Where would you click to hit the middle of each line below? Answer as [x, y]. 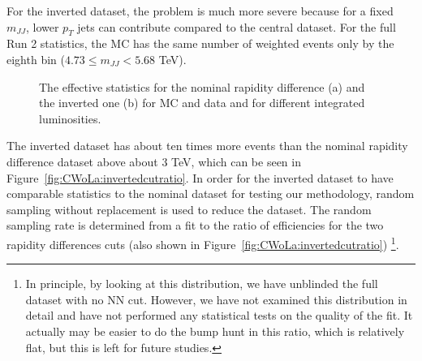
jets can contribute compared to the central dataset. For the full [237, 26]
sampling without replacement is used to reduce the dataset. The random [189, 209]
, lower [42, 26]
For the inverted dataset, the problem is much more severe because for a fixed [200, 11]
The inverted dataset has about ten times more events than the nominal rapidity [207, 146]
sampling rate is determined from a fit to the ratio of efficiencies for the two [195, 225]
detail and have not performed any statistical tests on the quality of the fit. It [219, 315]
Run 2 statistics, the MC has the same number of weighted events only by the [200, 43]
